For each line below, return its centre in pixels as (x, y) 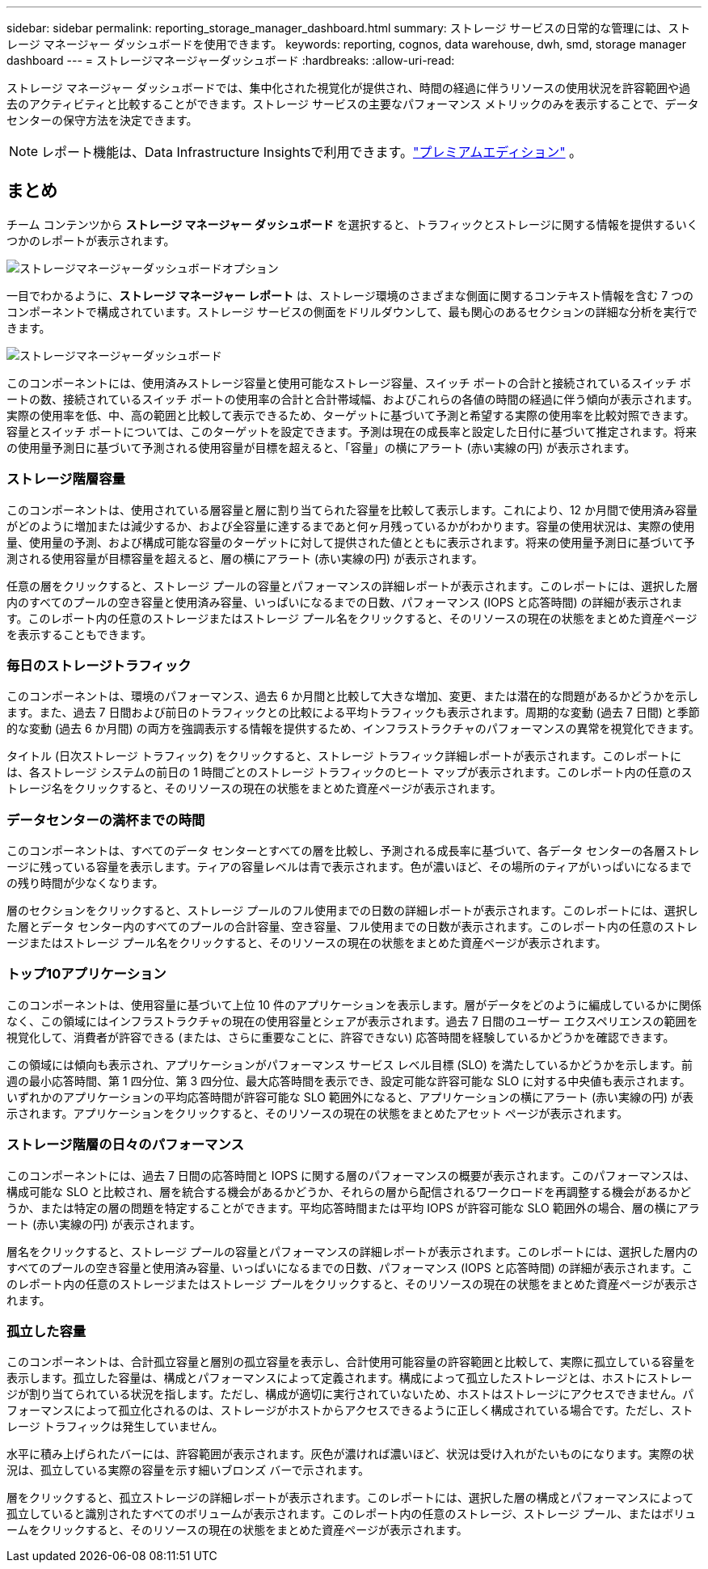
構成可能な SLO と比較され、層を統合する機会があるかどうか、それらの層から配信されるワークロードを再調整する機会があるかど (349, 1191)
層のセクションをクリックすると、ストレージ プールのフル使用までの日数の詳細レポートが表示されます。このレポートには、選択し (352, 911)
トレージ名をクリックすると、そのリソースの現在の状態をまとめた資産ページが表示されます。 (254, 789)
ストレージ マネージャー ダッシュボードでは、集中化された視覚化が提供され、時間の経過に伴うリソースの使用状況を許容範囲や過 (349, 88)
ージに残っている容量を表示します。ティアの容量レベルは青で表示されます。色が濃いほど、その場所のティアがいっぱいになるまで (349, 867)
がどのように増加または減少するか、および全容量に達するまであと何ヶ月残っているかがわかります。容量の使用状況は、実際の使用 (351, 526)
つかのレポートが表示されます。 (91, 240)
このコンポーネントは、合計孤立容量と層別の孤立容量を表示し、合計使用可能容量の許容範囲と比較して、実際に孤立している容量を (351, 1362)
